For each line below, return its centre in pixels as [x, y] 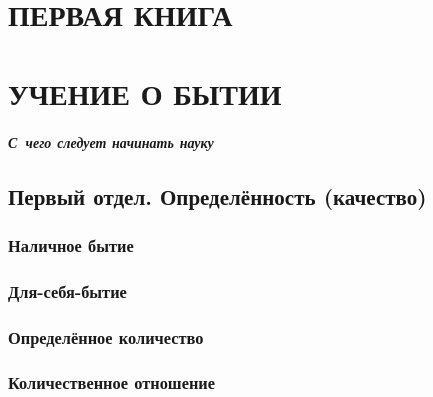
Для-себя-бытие [67, 290]
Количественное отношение [112, 382]
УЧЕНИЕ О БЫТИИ [145, 92]
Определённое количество [106, 336]
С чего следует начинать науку [111, 141]
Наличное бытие [71, 244]
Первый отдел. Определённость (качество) [217, 195]
